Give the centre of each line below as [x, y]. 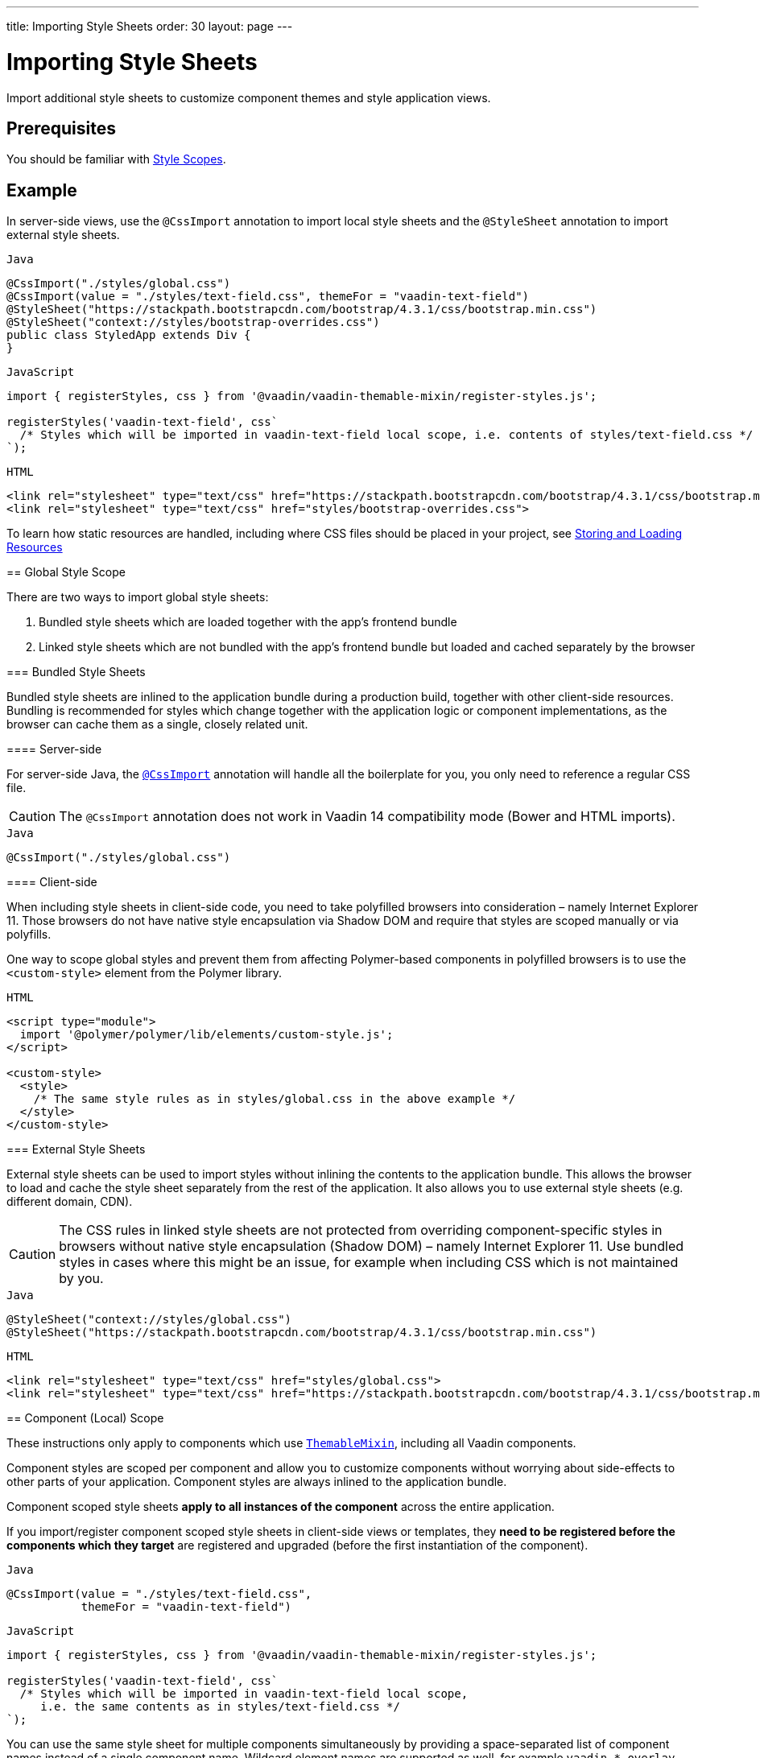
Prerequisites [61, 128]
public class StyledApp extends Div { [129, 335]
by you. [81, 1279]
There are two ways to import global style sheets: [138, 597]
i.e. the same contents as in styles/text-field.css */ [220, 1707]
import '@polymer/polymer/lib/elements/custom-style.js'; [207, 1035]
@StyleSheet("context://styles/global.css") [149, 1320]
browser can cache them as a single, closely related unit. [157, 724]
